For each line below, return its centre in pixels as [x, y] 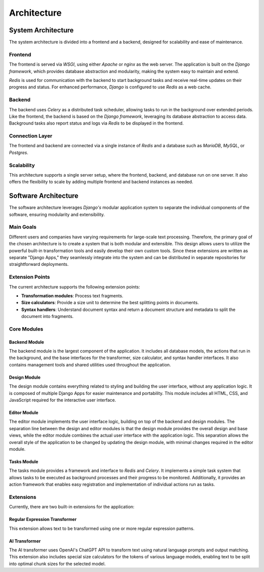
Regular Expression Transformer [43, 520]
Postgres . [19, 153]
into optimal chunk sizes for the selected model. [57, 564]
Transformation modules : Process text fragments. [72, 296]
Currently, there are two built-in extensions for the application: [72, 507]
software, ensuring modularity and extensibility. [57, 214]
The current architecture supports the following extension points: [75, 286]
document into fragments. [47, 316]
